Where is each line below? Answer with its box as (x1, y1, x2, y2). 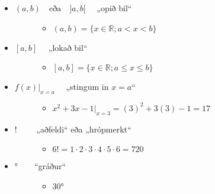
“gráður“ (34, 160, 66, 172)
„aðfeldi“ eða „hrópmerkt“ (36, 122, 131, 135)
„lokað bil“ (48, 41, 88, 53)
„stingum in (66, 80, 109, 93)
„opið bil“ (97, 2, 132, 14)
